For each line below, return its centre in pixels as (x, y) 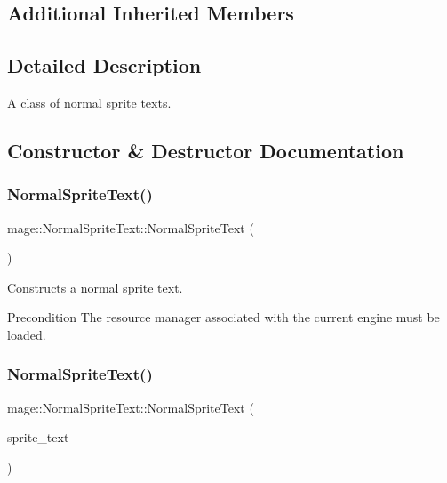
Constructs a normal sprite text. (95, 287)
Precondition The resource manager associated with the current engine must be (223, 317)
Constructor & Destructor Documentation (206, 150)
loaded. (27, 334)
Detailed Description (104, 65)
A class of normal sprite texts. (89, 102)
